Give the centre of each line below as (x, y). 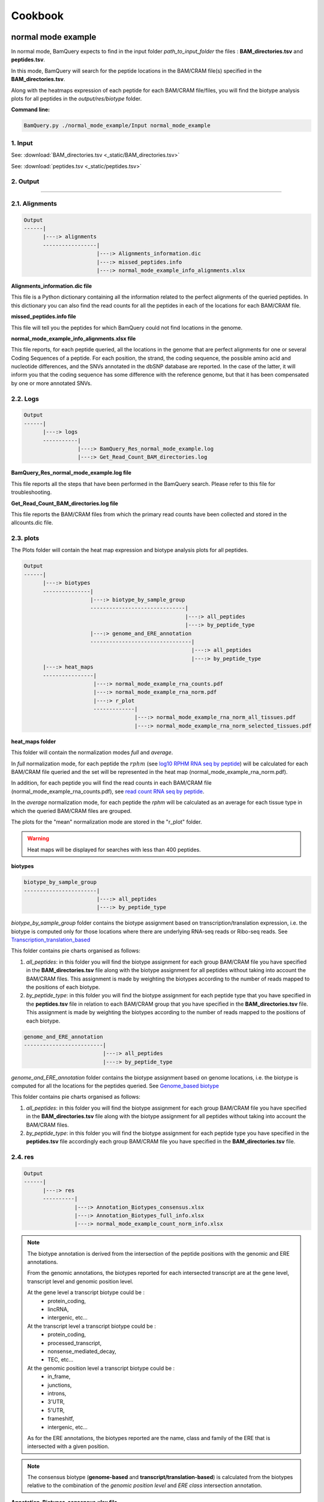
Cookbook (37, 16)
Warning (38, 839)
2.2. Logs (25, 398)
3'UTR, (56, 1402)
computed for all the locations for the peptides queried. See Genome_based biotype (115, 1086)
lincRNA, (58, 1309)
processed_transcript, (75, 1343)
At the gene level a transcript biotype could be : (86, 1292)
